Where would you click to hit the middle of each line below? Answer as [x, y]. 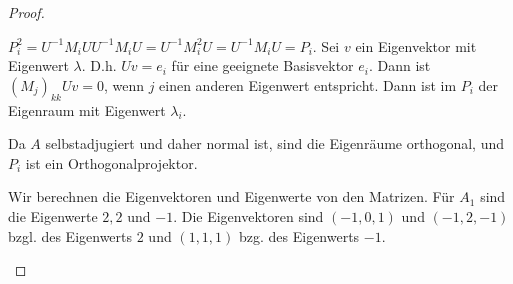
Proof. [26, 12]
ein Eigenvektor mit [416, 45]
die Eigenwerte [53, 215]
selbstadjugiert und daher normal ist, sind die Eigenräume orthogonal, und [275, 143]
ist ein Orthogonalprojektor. [111, 162]
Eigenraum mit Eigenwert [87, 109]
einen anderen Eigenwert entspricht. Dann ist [297, 84]
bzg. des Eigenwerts [299, 235]
